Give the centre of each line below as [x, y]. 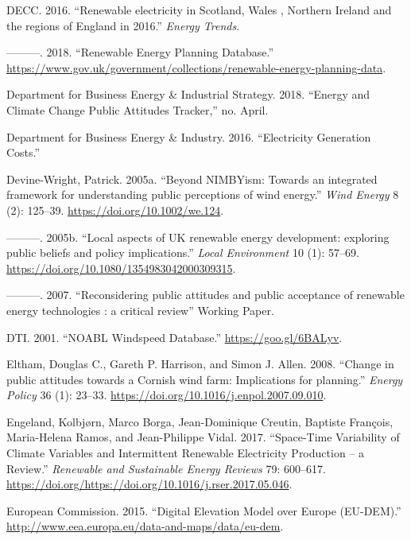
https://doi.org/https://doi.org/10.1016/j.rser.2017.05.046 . [149, 484]
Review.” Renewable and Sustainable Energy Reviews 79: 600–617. [166, 468]
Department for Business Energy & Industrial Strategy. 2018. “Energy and [188, 94]
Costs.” [23, 152]
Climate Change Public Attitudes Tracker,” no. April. [138, 109]
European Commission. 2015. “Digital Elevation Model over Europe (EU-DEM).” [204, 510]
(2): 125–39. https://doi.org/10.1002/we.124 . [115, 210]
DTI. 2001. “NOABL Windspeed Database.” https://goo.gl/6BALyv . [174, 337]
